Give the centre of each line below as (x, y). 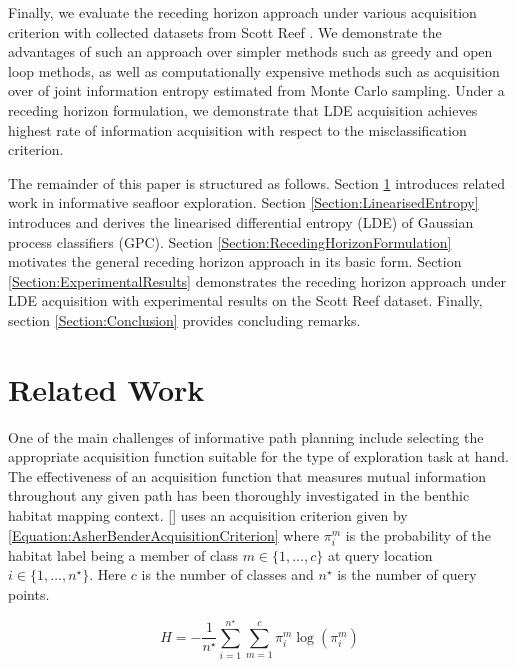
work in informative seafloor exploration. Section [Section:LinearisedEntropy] (243, 202)
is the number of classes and (227, 574)
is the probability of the (418, 534)
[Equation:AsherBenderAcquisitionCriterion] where (164, 534)
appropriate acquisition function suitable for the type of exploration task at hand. (258, 456)
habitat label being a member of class (123, 554)
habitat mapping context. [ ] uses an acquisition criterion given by (208, 515)
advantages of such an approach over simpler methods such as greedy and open (250, 51)
